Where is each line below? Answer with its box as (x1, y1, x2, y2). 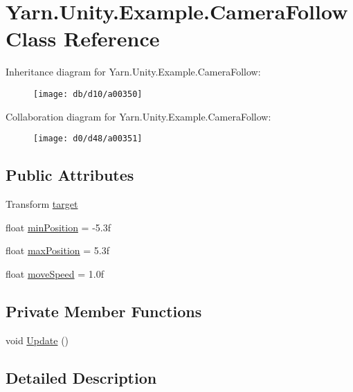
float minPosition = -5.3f (6, 220, 111, 234)
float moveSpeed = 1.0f (6, 266, 104, 280)
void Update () (6, 332, 69, 347)
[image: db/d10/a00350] (33, 89, 143, 99)
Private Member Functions (6, 300, 202, 321)
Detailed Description (6, 366, 157, 388)
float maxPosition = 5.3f (6, 243, 110, 258)
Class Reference (6, 24, 160, 53)
